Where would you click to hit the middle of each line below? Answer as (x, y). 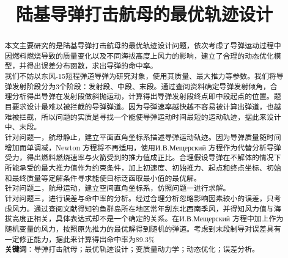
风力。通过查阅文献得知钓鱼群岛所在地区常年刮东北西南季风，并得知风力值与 (143, 208)
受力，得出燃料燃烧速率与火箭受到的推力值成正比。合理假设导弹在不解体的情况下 (143, 157)
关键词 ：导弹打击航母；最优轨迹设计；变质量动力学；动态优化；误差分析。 (132, 249)
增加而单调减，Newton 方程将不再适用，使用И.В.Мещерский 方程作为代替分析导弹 (143, 147)
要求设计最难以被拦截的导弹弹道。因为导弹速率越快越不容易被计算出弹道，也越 (146, 107)
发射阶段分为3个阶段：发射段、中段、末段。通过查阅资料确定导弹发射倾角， (141, 86)
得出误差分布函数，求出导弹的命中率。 (92, 66)
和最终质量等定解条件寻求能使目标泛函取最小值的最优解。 (103, 178)
